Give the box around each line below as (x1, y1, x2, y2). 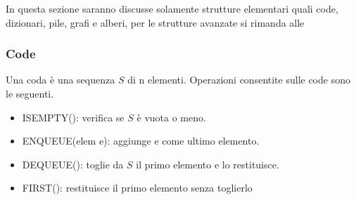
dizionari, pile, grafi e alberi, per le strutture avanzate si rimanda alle (6, 15, 305, 29)
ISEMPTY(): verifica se (22, 109, 125, 124)
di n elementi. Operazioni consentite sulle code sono (127, 72, 350, 87)
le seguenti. (6, 86, 54, 100)
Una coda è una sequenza (6, 72, 115, 87)
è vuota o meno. (136, 109, 206, 124)
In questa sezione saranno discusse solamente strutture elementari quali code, (6, 1, 338, 15)
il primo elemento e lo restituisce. (136, 156, 279, 171)
